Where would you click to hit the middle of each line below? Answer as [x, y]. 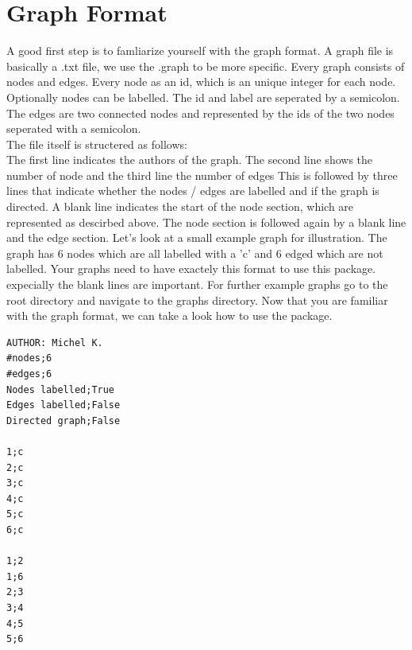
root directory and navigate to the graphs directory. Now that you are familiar [197, 300]
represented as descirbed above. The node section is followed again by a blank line [206, 222]
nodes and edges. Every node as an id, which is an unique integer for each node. [201, 82]
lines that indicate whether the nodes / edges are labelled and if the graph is [193, 191]
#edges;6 [29, 374]
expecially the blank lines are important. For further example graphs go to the [197, 284]
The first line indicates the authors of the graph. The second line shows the [190, 160]
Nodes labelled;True [61, 389]
